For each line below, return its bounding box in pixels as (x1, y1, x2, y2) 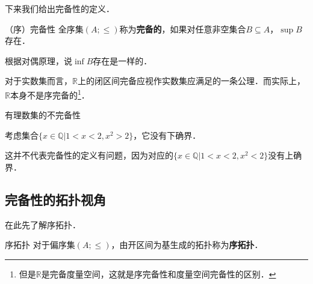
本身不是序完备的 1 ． (10, 86, 90, 101)
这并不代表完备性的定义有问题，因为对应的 (5, 149, 173, 162)
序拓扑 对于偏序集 (5, 238, 75, 251)
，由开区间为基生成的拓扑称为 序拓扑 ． (111, 238, 263, 251)
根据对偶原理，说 (5, 54, 72, 67)
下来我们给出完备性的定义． (5, 2, 114, 14)
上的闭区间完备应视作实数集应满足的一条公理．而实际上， (77, 74, 305, 87)
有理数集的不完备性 (5, 109, 81, 121)
